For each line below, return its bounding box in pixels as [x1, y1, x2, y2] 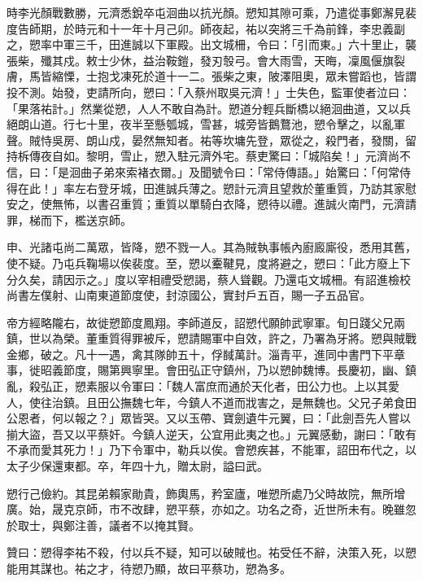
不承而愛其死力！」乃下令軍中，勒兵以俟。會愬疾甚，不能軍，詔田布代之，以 [7, 441, 416, 458]
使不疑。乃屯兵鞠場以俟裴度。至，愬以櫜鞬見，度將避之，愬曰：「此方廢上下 [7, 254, 411, 271]
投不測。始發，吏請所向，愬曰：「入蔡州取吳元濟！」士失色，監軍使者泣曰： [7, 83, 411, 100]
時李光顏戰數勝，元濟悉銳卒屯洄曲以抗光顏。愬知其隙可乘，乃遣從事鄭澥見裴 [7, 4, 416, 20]
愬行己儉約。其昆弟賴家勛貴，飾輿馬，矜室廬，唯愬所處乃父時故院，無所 [7, 484, 394, 501]
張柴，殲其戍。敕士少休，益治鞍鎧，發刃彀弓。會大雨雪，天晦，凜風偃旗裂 [7, 51, 405, 68]
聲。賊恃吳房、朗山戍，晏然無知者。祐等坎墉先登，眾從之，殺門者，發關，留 [7, 131, 416, 148]
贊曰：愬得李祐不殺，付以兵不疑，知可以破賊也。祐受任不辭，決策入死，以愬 [7, 544, 416, 561]
